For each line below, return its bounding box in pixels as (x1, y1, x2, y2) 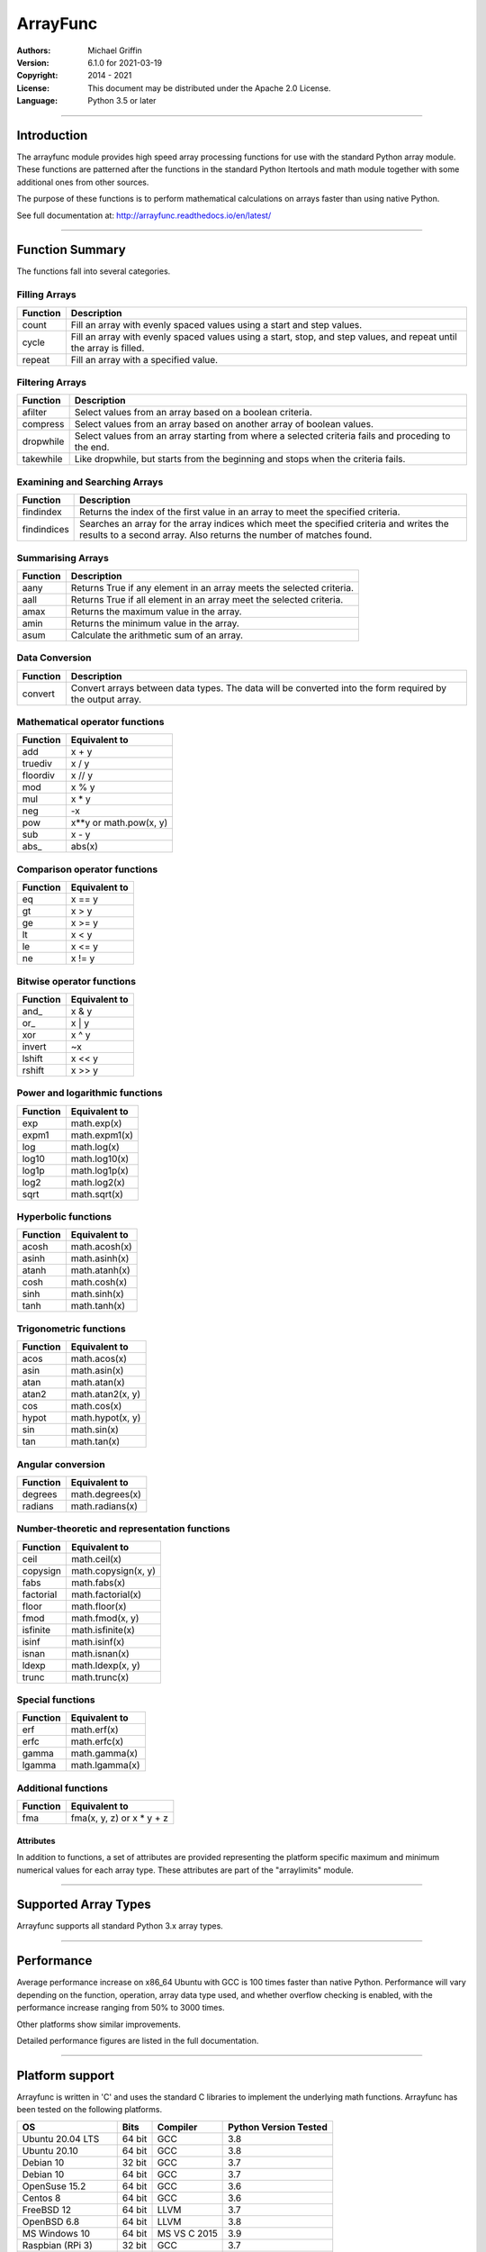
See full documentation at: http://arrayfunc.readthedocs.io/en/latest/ (16, 210, 272, 221)
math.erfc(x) (70, 1735, 124, 1748)
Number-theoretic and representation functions (16, 1522, 230, 1535)
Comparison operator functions (16, 863, 158, 876)
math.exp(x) (70, 1117, 122, 1130)
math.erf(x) (70, 1723, 119, 1736)
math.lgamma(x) (70, 1759, 140, 1772)
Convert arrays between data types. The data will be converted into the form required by (70, 681, 447, 694)
